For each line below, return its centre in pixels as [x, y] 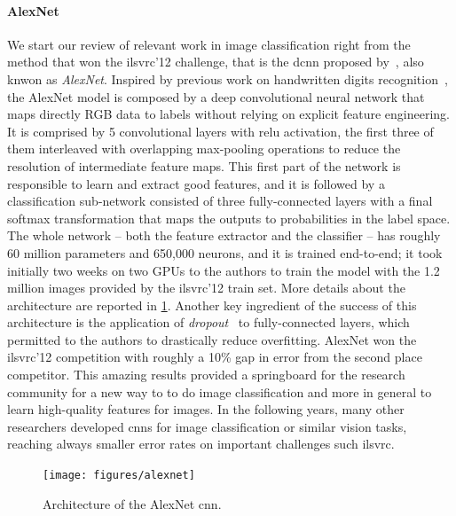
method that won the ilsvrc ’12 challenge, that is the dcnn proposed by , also [216, 62]
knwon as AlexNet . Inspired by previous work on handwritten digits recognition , [228, 78]
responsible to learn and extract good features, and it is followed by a [196, 183]
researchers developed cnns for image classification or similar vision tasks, [207, 426]
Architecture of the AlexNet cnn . [132, 503]
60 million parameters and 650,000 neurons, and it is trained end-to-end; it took [225, 252]
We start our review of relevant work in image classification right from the [209, 44]
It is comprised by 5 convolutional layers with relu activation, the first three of [220, 131]
